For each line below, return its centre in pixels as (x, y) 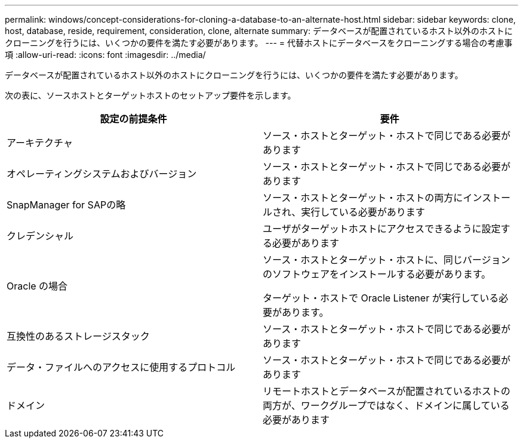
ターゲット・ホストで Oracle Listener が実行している (381, 298)
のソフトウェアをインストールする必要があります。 (377, 274)
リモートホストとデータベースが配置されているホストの (387, 391)
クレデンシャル (40, 236)
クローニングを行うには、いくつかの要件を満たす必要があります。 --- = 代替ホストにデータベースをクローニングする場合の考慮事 (259, 43)
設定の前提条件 (133, 119)
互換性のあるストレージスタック (78, 336)
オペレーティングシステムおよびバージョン (102, 174)
